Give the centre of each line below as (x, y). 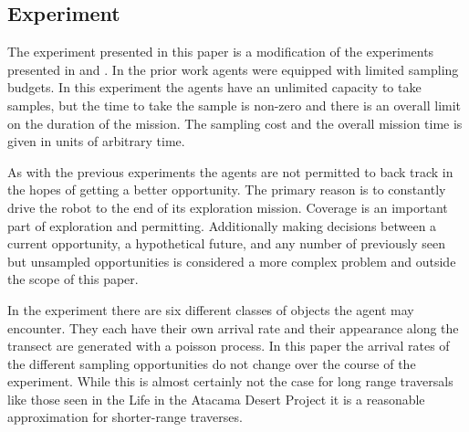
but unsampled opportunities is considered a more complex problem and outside (232, 261)
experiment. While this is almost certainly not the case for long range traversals (230, 381)
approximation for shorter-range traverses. (125, 417)
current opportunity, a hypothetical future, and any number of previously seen (226, 243)
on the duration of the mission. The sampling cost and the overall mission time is (235, 123)
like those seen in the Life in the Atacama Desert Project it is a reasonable (216, 399)
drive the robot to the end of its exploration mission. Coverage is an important (228, 207)
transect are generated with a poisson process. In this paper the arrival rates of (229, 346)
